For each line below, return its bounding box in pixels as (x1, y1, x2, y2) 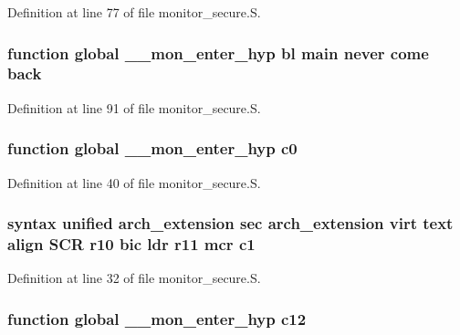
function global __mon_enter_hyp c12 (7, 307, 307, 330)
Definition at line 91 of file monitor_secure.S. (7, 98, 261, 117)
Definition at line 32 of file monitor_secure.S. (7, 268, 261, 288)
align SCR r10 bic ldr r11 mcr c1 (7, 232, 256, 255)
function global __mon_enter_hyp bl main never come (7, 41, 429, 64)
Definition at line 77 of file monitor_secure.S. (7, 3, 261, 21)
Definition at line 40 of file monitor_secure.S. (7, 173, 261, 192)
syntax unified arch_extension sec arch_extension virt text (7, 212, 454, 235)
